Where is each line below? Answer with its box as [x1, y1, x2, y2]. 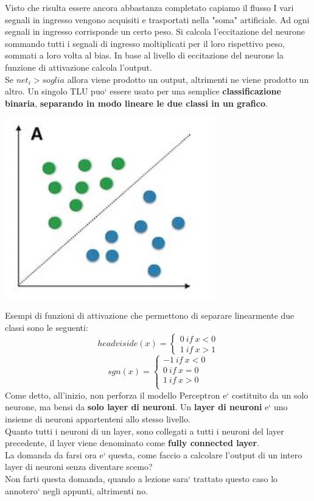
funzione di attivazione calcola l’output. [5, 60, 152, 73]
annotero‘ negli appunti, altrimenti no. [5, 484, 148, 497]
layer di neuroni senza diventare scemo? [5, 460, 153, 473]
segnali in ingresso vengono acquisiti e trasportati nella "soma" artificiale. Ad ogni [5, 13, 310, 26]
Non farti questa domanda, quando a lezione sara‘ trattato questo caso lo [5, 472, 278, 485]
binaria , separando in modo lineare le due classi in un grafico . [5, 96, 268, 109]
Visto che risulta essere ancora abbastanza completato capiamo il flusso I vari [5, 1, 294, 13]
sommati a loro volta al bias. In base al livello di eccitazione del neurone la [5, 49, 284, 62]
